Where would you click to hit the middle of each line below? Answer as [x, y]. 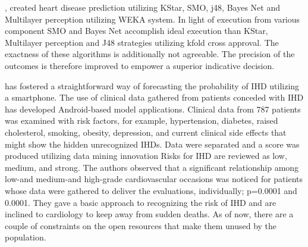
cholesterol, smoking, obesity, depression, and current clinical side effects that [146, 132]
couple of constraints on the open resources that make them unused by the [141, 225]
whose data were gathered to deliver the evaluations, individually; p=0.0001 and [151, 190]
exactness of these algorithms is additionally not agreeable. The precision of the [150, 54]
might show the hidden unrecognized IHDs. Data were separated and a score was [152, 144]
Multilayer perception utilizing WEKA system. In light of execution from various [153, 19]
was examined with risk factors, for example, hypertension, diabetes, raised [142, 121]
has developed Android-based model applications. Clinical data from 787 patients [153, 109]
